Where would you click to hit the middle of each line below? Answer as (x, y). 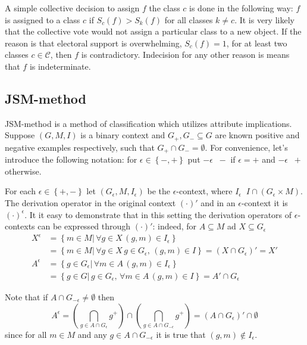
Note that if (26, 296)
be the (159, 191)
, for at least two (257, 43)
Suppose (20, 135)
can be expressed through (84, 226)
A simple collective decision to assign (72, 8)
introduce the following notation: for (71, 159)
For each (20, 191)
